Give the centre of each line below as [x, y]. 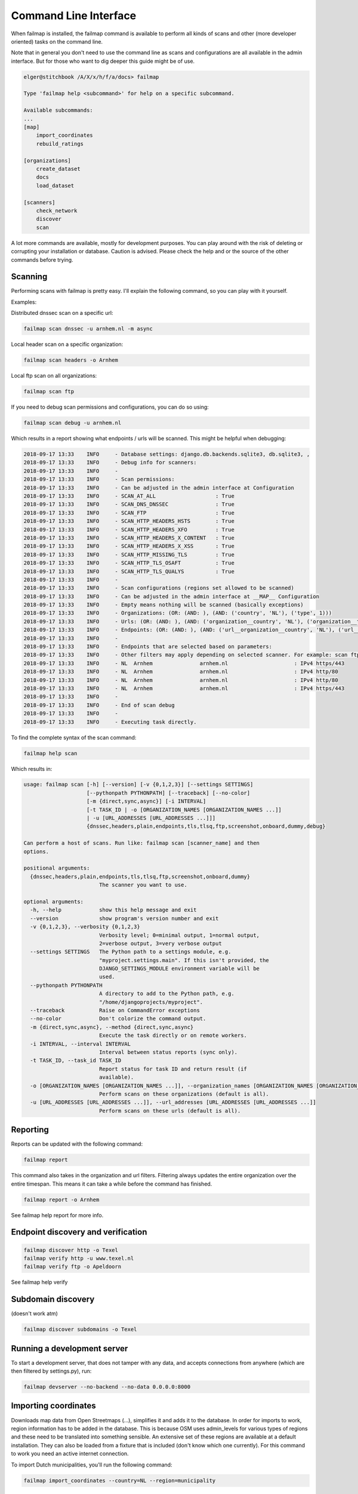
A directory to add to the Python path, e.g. [167, 994]
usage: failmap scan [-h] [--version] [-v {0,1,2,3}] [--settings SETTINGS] [138, 785]
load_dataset [55, 186]
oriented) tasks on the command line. [57, 41]
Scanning [29, 277]
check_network [57, 210]
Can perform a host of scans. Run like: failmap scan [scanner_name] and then [141, 843]
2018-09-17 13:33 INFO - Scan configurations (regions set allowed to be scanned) [159, 588]
